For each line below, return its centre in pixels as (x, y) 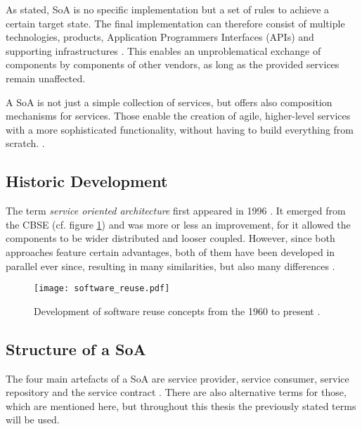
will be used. (33, 420)
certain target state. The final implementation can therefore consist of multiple (175, 23)
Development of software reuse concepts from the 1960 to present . (177, 310)
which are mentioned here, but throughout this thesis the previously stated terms (181, 405)
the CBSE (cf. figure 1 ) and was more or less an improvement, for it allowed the (178, 224)
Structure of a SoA (76, 348)
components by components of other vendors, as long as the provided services (173, 64)
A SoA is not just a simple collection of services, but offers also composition (169, 102)
